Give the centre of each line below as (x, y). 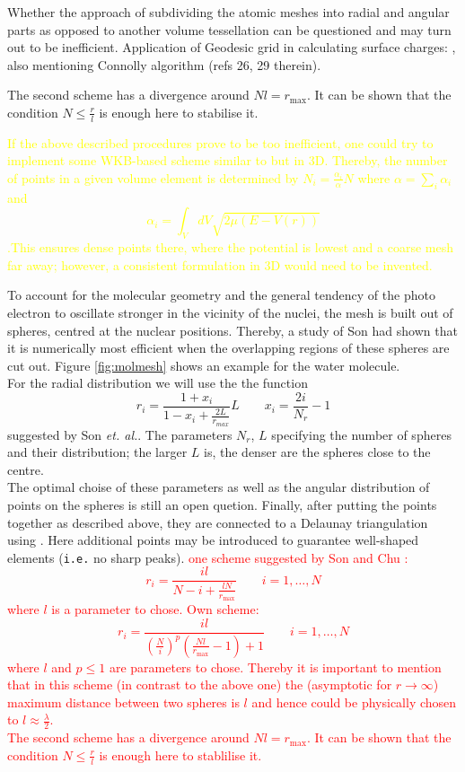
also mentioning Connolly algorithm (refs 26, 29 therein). (164, 64)
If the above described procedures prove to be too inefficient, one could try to (220, 142)
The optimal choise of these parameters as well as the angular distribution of (219, 487)
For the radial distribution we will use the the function (158, 383)
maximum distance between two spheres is (123, 702)
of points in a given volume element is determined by (153, 177)
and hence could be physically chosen (354, 702)
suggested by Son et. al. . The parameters (120, 434)
